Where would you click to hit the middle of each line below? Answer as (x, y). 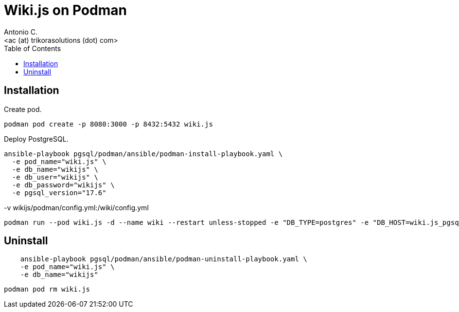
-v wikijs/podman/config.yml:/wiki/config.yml (76, 207)
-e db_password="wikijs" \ (63, 185)
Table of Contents (33, 48)
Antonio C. (21, 32)
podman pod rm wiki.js (47, 289)
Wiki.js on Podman (65, 10)
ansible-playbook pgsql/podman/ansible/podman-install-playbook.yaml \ (143, 154)
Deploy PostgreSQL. (36, 139)
